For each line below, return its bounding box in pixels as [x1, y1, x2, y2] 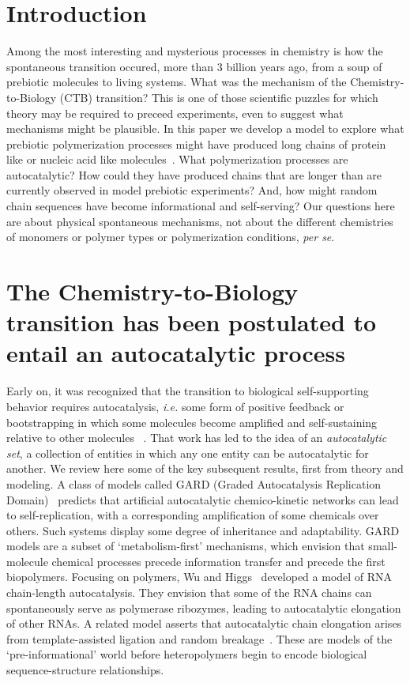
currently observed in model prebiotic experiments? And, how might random [6, 182, 378, 198]
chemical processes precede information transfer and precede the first [51, 553, 386, 569]
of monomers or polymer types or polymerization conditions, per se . [6, 228, 335, 245]
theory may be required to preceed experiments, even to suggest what [6, 104, 344, 121]
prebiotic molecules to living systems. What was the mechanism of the [6, 74, 347, 90]
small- [368, 538, 397, 554]
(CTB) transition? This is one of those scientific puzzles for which [59, 89, 378, 105]
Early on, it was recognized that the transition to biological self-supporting [6, 383, 369, 399]
